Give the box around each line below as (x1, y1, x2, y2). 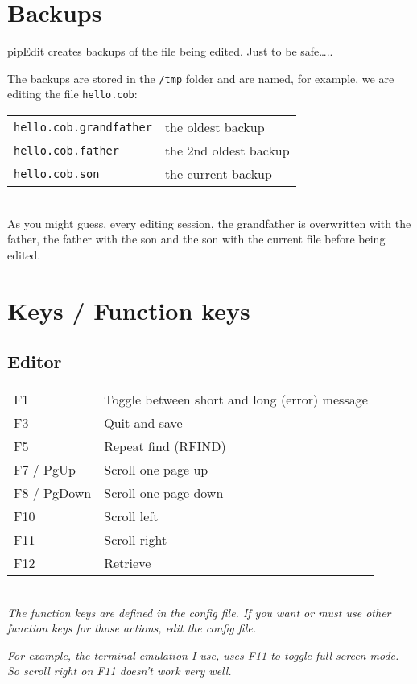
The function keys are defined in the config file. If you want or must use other (7, 603, 391, 620)
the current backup (164, 164, 272, 184)
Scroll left (104, 506, 159, 525)
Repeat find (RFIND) (104, 436, 226, 455)
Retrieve (104, 553, 151, 572)
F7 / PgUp (14, 459, 76, 479)
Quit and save (104, 412, 183, 432)
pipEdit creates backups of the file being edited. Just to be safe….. (7, 43, 333, 60)
